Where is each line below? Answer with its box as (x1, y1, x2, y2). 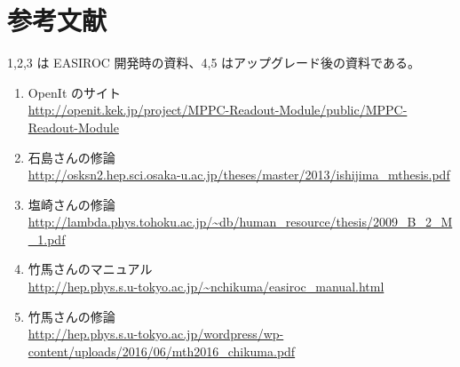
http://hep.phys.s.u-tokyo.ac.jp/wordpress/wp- (28, 324, 284, 343)
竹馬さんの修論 (28, 307, 115, 325)
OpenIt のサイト (28, 83, 122, 101)
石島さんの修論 (28, 148, 115, 166)
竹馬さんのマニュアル (28, 259, 153, 278)
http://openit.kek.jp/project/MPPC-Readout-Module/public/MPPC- (28, 100, 408, 119)
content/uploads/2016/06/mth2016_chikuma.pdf (28, 341, 296, 360)
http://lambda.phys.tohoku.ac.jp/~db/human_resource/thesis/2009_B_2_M (28, 212, 453, 231)
